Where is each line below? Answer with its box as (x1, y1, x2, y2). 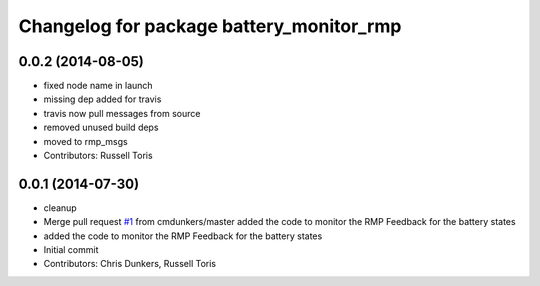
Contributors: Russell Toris (43, 150, 154, 162)
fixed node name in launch (43, 80, 154, 92)
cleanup (43, 201, 77, 214)
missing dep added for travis (43, 93, 162, 105)
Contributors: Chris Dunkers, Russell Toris (43, 258, 217, 270)
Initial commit (43, 244, 99, 256)
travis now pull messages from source (43, 107, 201, 119)
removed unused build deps (43, 121, 159, 134)
